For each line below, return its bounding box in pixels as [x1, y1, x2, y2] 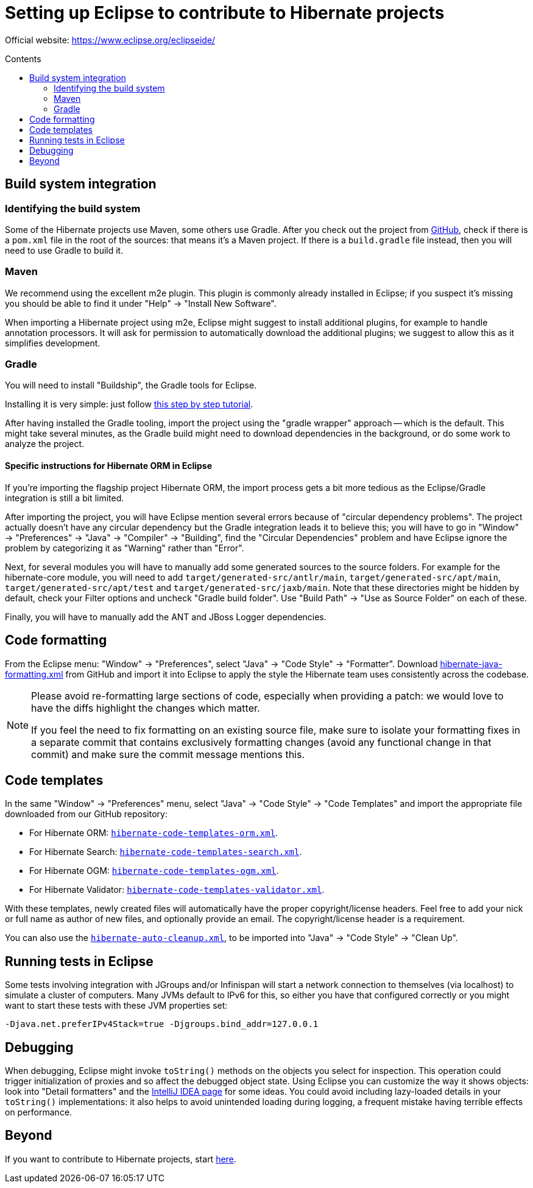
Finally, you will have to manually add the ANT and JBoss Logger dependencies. [5, 611, 327, 622]
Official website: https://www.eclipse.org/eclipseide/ [5, 34, 216, 45]
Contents [5, 53, 41, 64]
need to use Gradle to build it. [5, 245, 124, 256]
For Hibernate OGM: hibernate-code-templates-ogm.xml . [29, 865, 279, 876]
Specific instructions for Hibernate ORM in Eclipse [5, 460, 212, 471]
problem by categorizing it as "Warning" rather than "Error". [5, 542, 244, 553]
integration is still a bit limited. [5, 492, 124, 503]
